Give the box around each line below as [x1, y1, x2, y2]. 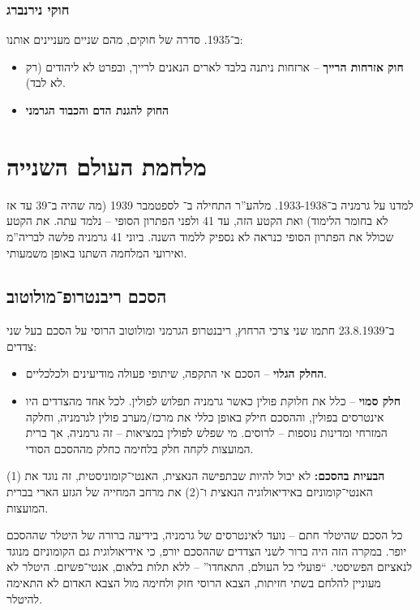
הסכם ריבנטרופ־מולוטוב [6, 283, 167, 309]
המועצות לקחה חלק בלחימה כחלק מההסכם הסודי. [25, 439, 254, 456]
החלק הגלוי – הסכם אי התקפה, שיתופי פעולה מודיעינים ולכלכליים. [25, 365, 328, 382]
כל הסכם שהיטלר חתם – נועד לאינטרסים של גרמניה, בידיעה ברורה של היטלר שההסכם [6, 526, 403, 543]
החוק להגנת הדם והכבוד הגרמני [25, 102, 169, 118]
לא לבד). [25, 74, 66, 91]
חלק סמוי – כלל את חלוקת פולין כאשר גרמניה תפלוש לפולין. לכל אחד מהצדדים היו [25, 392, 401, 409]
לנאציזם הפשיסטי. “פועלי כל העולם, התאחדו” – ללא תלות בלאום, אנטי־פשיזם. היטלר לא [6, 558, 413, 575]
